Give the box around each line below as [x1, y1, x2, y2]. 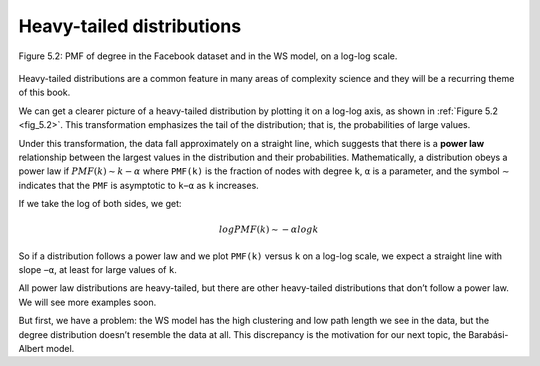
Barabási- [468, 328, 509, 340]
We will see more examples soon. [18, 296, 157, 308]
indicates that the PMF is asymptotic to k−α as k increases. [18, 179, 259, 191]
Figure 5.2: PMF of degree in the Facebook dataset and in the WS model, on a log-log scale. [18, 50, 398, 62]
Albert [18, 342, 44, 354]
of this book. [18, 86, 71, 99]
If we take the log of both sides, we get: [18, 198, 182, 210]
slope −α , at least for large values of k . [18, 264, 177, 276]
